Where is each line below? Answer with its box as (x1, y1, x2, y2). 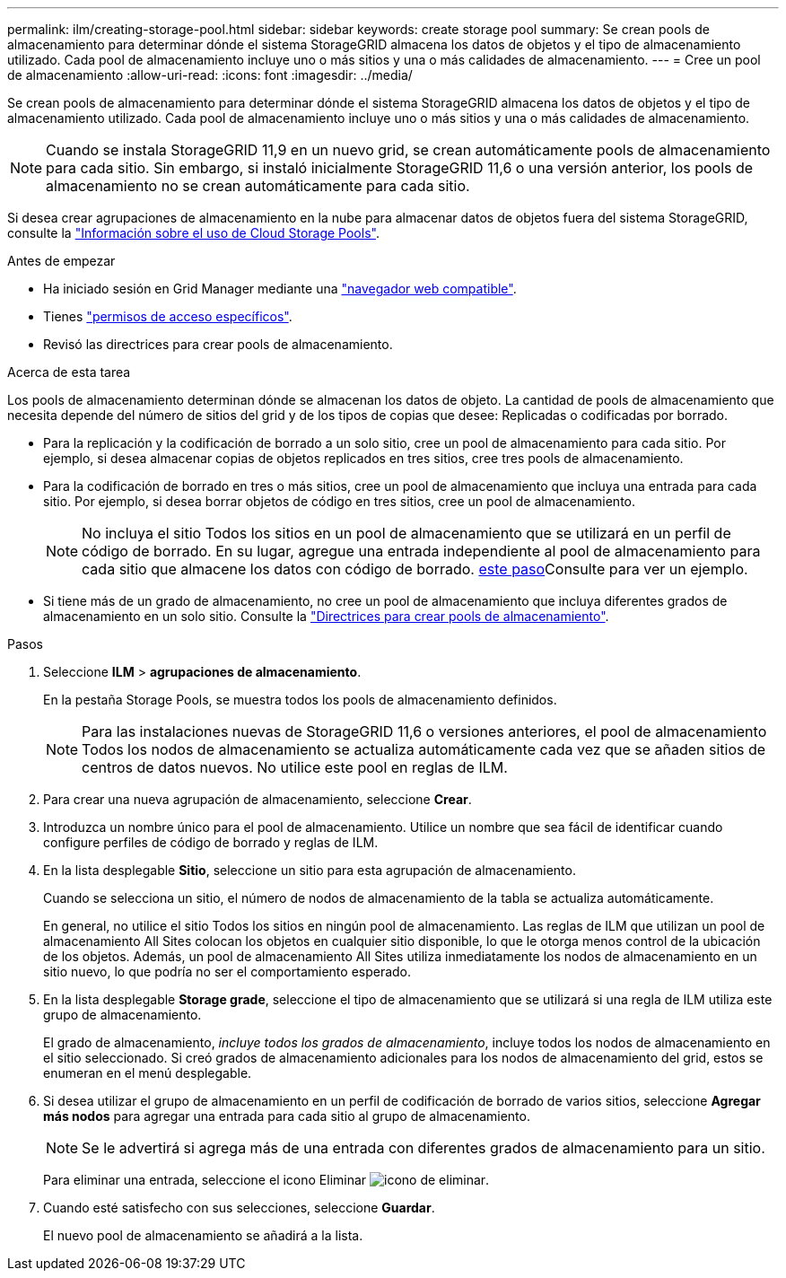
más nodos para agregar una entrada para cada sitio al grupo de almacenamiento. (43, 1108, 530, 1124)
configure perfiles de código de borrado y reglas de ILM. (43, 835, 379, 850)
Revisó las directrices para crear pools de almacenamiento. (43, 337, 393, 352)
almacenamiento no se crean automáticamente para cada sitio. (46, 177, 470, 195)
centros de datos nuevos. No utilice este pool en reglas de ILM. (82, 758, 508, 776)
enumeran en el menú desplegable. (43, 1065, 252, 1081)
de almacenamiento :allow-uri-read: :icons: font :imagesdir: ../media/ (7, 67, 413, 83)
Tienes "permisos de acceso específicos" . (43, 309, 293, 324)
